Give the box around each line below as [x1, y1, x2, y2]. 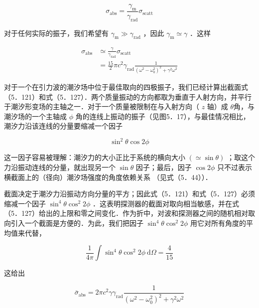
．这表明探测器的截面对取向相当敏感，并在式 [93, 198, 240, 208]
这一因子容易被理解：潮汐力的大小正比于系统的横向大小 [4, 152, 185, 162]
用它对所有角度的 [190, 218, 247, 228]
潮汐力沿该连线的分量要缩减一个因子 [4, 121, 123, 131]
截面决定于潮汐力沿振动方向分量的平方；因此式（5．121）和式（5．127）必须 [4, 188, 255, 199]
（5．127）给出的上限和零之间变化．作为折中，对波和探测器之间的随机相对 [4, 208, 248, 218]
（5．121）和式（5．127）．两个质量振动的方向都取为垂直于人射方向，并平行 [4, 91, 252, 102]
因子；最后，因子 [135, 162, 192, 172]
